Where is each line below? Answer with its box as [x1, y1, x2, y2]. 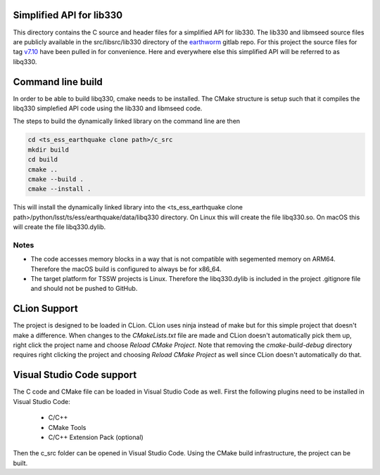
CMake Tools [48, 423, 87, 431]
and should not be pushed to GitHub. [30, 285, 138, 293]
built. [13, 459, 28, 467]
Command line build [13, 76, 103, 88]
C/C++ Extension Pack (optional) [48, 433, 144, 441]
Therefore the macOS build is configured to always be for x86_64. [30, 264, 222, 273]
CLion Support [13, 303, 78, 315]
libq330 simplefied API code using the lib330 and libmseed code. [13, 104, 203, 112]
